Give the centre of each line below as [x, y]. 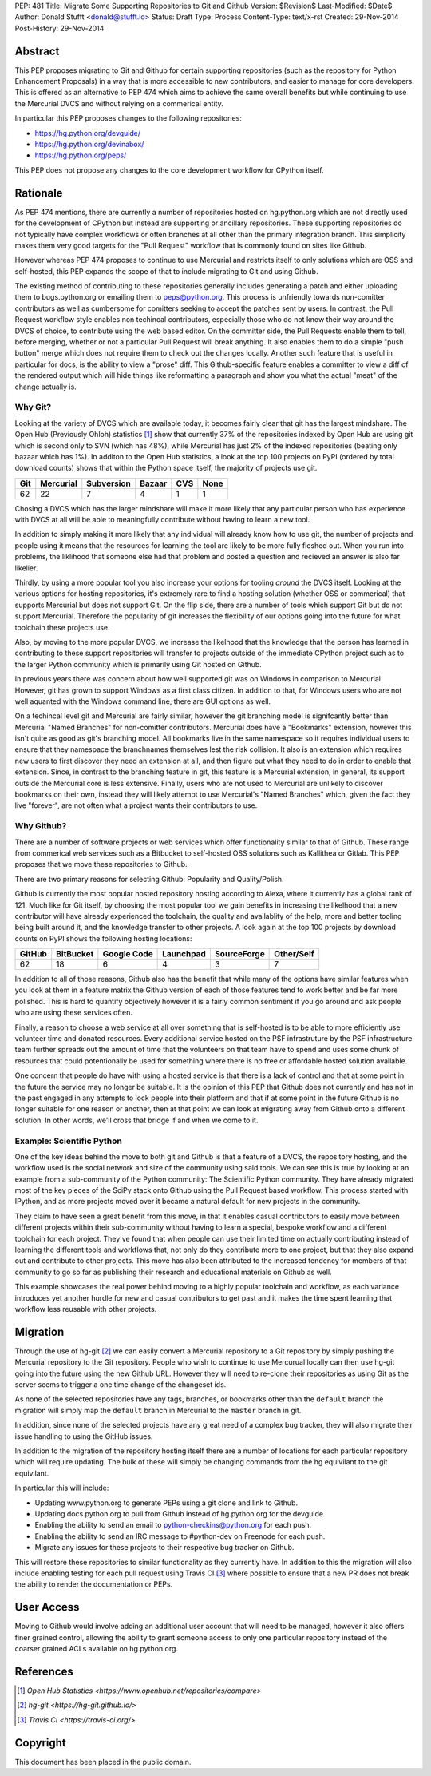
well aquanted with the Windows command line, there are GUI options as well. [143, 701]
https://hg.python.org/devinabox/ [89, 145]
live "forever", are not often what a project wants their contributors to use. [136, 805]
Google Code [128, 954]
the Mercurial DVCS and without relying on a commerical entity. [119, 103]
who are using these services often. [74, 1013]
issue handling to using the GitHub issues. [84, 1436]
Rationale [39, 193]
